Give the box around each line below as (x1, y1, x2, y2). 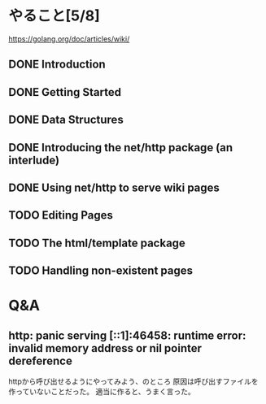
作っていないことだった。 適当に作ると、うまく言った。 (8, 387, 195, 397)
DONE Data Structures (8, 113, 124, 127)
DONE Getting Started (8, 85, 122, 99)
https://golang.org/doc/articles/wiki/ (8, 33, 130, 44)
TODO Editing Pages (8, 208, 114, 223)
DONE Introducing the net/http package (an (8, 141, 233, 154)
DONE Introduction (8, 58, 106, 72)
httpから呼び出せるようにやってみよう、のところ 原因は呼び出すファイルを (8, 376, 259, 386)
